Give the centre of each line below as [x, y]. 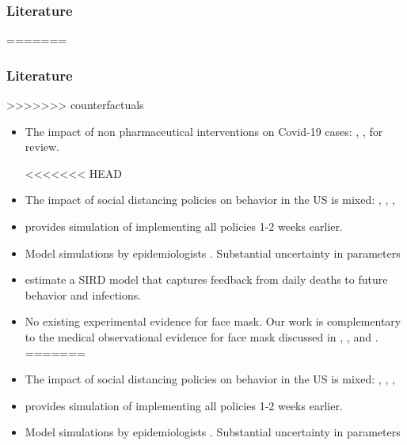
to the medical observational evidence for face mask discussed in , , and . [202, 336]
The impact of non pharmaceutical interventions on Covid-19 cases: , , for [204, 131]
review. [42, 147]
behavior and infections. [83, 294]
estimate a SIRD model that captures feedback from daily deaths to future [206, 279]
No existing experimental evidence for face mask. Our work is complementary [213, 321]
